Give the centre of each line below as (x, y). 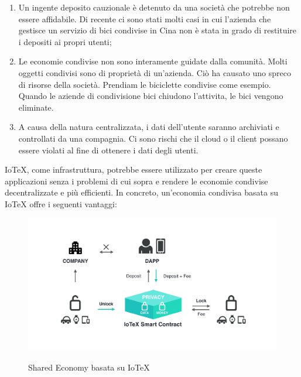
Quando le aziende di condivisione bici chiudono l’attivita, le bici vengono (151, 96)
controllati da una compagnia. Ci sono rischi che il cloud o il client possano (153, 138)
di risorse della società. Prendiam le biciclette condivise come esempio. (145, 84)
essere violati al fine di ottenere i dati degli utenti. (108, 150)
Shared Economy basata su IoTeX (89, 367)
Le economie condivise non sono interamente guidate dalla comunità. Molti (153, 61)
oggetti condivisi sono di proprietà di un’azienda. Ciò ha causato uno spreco (155, 72)
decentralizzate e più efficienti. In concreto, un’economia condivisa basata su (141, 192)
